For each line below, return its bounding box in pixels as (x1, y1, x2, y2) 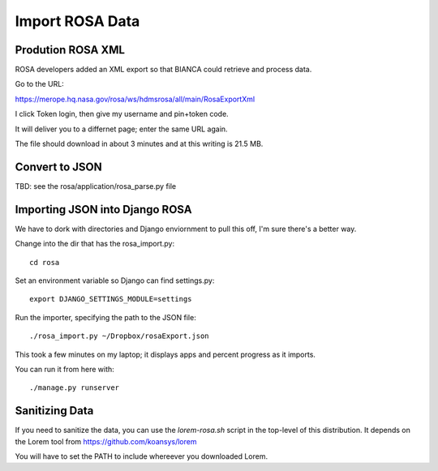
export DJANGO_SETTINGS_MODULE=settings (29, 294, 192, 304)
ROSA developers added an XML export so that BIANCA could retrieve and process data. (15, 65, 312, 75)
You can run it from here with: (15, 364, 115, 374)
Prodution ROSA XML (15, 43, 126, 57)
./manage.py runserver (29, 383, 120, 392)
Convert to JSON (15, 160, 103, 173)
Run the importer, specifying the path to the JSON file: (15, 312, 196, 322)
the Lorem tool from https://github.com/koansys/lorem (15, 436, 197, 446)
